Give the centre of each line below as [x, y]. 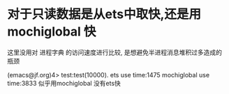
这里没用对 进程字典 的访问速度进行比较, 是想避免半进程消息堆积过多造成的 [114, 52]
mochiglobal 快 [52, 32]
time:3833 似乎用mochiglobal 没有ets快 [64, 83]
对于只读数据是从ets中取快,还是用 [104, 14]
